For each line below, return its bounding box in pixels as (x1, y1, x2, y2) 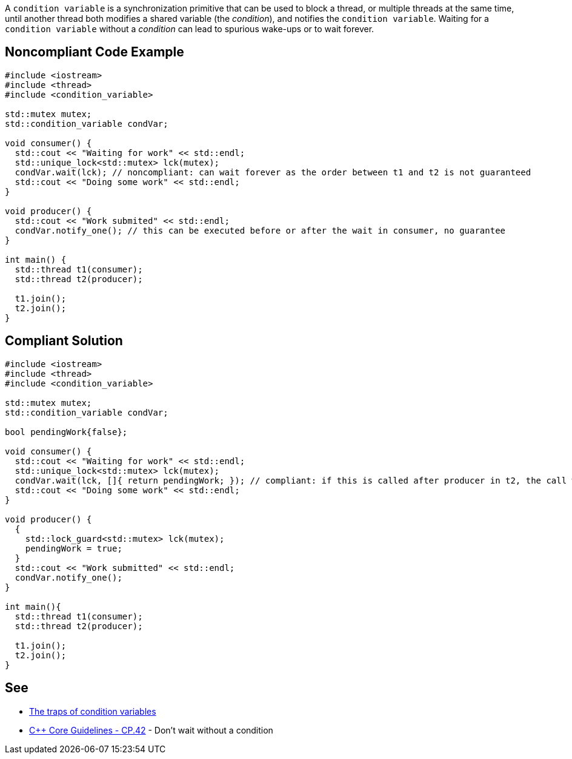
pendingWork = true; (25, 543, 122, 553)
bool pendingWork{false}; (5, 427, 128, 437)
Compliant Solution (5, 333, 123, 349)
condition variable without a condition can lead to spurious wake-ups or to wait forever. (5, 24, 374, 34)
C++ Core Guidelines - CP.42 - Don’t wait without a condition (29, 724, 273, 735)
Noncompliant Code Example (5, 44, 184, 60)
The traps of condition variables (29, 706, 156, 717)
